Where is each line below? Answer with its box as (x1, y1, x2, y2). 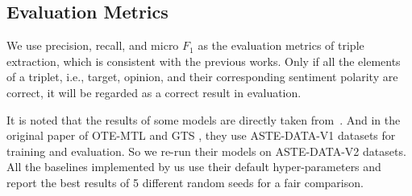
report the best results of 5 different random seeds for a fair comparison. (6, 174, 364, 190)
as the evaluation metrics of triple (198, 37, 364, 54)
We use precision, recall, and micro (6, 37, 179, 54)
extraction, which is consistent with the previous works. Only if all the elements (6, 52, 401, 69)
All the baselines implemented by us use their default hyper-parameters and (6, 158, 381, 175)
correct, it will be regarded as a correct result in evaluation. (6, 84, 302, 100)
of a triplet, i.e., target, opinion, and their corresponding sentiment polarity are (6, 68, 398, 85)
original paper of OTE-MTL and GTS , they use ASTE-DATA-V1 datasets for (6, 127, 396, 144)
